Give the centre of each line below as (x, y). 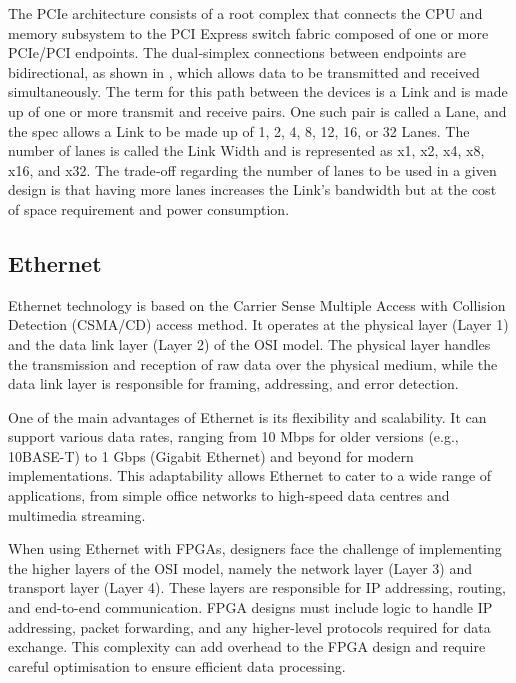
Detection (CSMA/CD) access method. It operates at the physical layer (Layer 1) (258, 324)
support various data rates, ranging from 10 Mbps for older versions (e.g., (233, 436)
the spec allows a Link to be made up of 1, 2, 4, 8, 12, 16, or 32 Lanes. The (239, 130)
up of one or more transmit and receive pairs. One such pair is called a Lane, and (257, 110)
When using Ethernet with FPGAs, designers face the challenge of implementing (255, 548)
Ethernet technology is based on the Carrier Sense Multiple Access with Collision (257, 304)
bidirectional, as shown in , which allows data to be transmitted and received (244, 71)
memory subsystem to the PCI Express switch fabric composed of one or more (248, 32)
